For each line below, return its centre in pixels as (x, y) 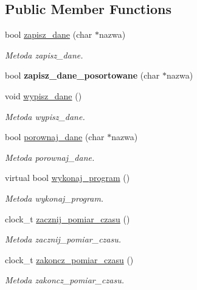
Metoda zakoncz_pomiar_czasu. (64, 280)
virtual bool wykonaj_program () (67, 178)
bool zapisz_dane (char (49, 34)
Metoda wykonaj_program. (54, 198)
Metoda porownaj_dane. (50, 157)
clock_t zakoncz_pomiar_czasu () (69, 259)
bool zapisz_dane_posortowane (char (82, 75)
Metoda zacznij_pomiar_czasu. (63, 239)
